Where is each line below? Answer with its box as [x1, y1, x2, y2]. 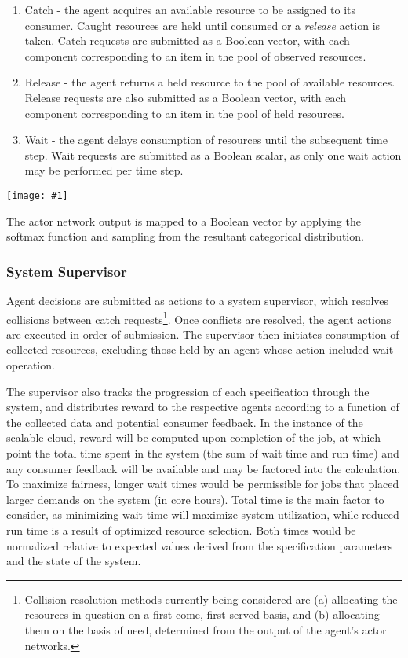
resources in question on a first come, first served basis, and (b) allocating [24, 606, 380, 623]
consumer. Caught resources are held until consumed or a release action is [24, 17, 381, 33]
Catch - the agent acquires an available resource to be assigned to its [24, 2, 356, 17]
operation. [6, 357, 55, 373]
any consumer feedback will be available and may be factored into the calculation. [6, 460, 401, 476]
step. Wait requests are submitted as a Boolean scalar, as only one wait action [24, 146, 402, 163]
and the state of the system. [6, 553, 141, 569]
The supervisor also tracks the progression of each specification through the [6, 383, 370, 399]
